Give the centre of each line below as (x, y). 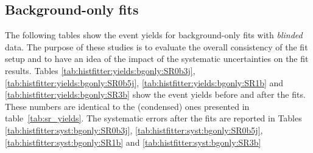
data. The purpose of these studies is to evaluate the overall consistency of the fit (156, 46)
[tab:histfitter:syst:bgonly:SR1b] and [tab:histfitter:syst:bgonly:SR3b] (133, 142)
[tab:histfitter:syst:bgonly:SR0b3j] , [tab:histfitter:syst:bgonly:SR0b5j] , (134, 130)
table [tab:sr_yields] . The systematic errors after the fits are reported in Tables (153, 118)
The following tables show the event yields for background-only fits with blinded (154, 35)
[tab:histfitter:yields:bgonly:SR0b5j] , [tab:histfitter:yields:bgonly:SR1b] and (144, 82)
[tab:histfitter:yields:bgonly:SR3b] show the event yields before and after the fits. (155, 94)
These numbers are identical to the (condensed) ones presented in (127, 106)
